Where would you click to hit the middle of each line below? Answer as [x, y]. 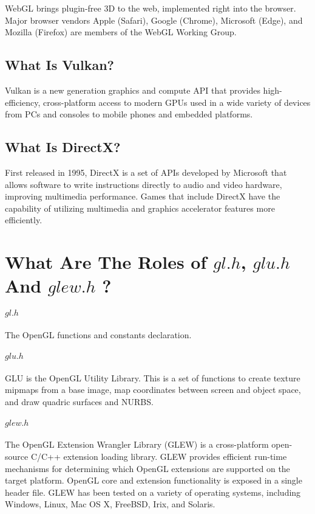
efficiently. [24, 220]
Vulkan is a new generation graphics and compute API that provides [133, 90]
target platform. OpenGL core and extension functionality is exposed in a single [154, 480]
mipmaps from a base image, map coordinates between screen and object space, [153, 390]
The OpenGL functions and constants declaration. [98, 334]
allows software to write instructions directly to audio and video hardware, [144, 184]
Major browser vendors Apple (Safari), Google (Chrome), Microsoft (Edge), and [154, 20]
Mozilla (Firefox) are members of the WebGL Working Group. [121, 32]
